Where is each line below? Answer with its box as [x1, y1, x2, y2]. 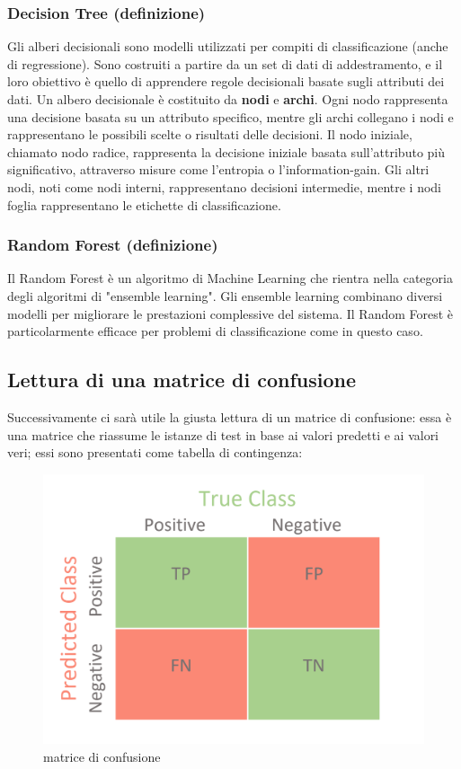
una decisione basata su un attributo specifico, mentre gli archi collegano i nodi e [7, 107, 454, 126]
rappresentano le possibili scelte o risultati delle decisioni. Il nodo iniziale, [7, 125, 412, 144]
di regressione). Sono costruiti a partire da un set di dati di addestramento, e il [7, 54, 443, 73]
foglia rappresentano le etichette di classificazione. [7, 195, 281, 214]
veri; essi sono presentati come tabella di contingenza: [7, 443, 303, 462]
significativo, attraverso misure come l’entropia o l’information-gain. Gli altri [7, 160, 430, 179]
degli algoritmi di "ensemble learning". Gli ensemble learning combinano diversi [7, 286, 443, 305]
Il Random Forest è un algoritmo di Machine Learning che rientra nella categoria [7, 269, 453, 287]
